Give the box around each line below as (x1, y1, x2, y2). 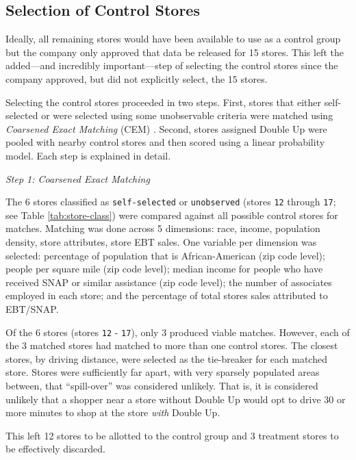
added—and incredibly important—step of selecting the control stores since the (5, 58, 338, 73)
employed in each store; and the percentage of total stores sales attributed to (5, 288, 328, 303)
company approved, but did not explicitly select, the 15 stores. (5, 71, 268, 86)
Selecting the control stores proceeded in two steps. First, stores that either (5, 94, 321, 109)
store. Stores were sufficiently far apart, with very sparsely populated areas (5, 365, 320, 379)
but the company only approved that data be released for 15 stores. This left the (5, 44, 344, 59)
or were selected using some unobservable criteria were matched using (41, 108, 333, 123)
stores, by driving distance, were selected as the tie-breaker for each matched (5, 351, 327, 366)
